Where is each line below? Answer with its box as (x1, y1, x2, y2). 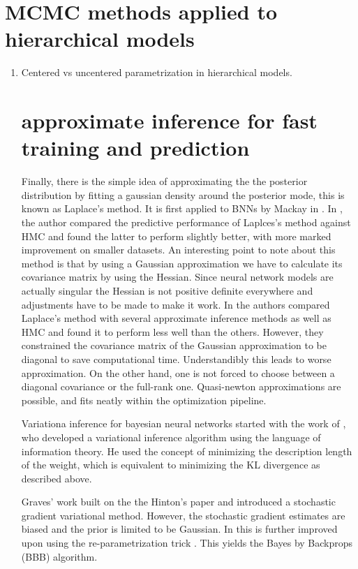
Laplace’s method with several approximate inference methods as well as (21, 311, 331, 325)
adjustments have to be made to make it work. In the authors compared (21, 297, 330, 311)
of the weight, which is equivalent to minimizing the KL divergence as (21, 457, 320, 472)
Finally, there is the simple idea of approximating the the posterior (21, 174, 308, 189)
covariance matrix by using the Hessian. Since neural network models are (21, 269, 334, 284)
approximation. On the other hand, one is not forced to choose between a (21, 365, 335, 380)
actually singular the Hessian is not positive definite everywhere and (21, 283, 313, 297)
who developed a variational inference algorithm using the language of (21, 429, 321, 444)
